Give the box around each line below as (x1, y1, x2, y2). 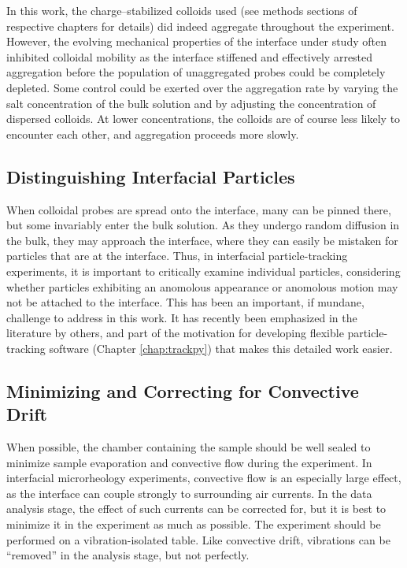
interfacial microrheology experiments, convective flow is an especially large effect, (6, 470, 401, 486)
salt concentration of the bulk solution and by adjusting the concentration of (6, 95, 376, 111)
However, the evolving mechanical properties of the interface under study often (6, 33, 387, 50)
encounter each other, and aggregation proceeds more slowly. (6, 125, 299, 142)
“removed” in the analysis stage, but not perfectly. (6, 547, 250, 563)
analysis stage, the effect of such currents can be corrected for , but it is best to (6, 500, 387, 517)
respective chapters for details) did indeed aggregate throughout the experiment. (6, 17, 394, 34)
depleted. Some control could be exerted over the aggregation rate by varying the (6, 79, 398, 95)
